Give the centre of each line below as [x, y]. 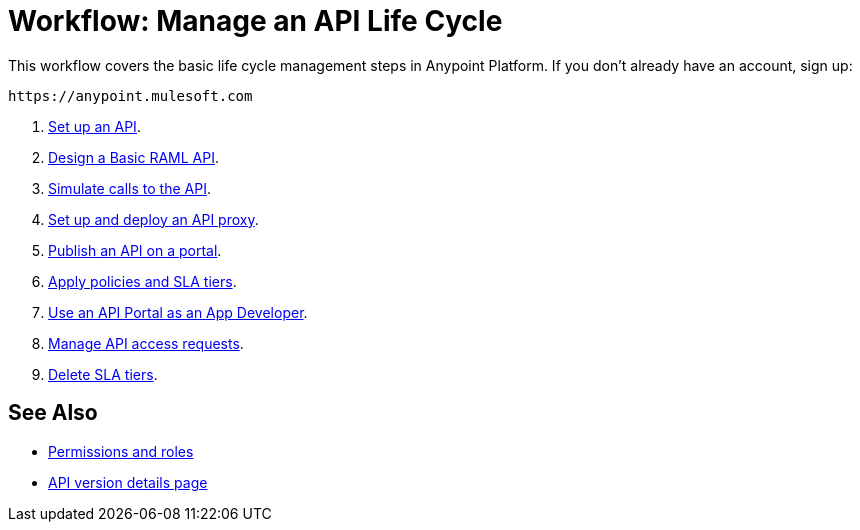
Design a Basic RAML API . [133, 157]
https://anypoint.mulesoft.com [130, 95]
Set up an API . [94, 126]
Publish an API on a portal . [135, 250]
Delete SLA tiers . [103, 374]
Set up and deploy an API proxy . [153, 219]
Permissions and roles [121, 451]
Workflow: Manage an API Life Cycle [255, 21]
